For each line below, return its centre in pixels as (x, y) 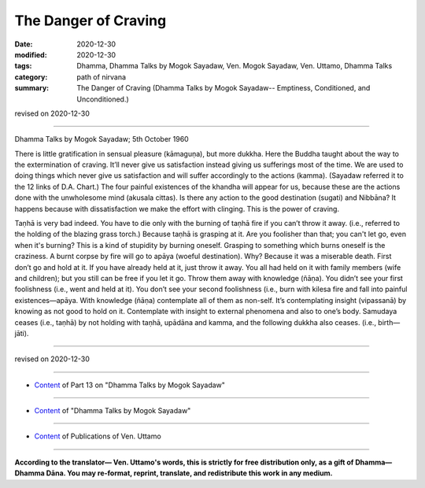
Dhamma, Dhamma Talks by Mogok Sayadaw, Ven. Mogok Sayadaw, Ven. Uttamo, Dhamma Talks (235, 66)
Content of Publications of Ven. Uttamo (98, 436)
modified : (31, 54)
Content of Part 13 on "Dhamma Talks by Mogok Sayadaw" (130, 385)
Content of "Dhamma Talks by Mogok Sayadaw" (113, 411)
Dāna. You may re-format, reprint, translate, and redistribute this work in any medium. (190, 473)
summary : (32, 88)
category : (31, 77)
